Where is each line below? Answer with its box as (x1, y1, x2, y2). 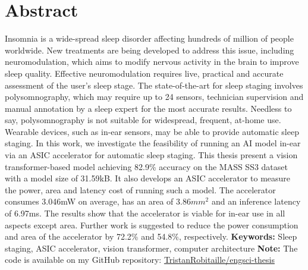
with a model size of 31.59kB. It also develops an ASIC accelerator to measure (5, 172, 291, 184)
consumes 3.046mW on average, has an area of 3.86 (5, 195, 191, 208)
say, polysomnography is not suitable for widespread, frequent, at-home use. (5, 114, 281, 126)
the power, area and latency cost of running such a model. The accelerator (5, 183, 276, 196)
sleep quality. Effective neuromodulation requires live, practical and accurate (5, 67, 284, 79)
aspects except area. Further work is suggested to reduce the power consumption (5, 218, 298, 231)
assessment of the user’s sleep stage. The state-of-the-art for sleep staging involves (5, 79, 303, 91)
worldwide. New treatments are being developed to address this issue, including (5, 43, 294, 56)
